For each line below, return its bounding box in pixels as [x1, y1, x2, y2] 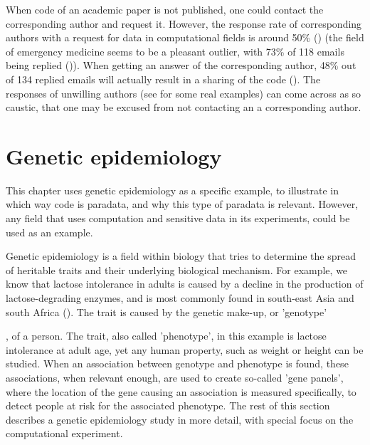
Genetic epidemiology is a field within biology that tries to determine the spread [6, 248, 356, 263]
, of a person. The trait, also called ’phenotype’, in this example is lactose [6, 328, 327, 343]
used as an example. [6, 224, 93, 239]
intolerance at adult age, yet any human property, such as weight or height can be [6, 342, 364, 357]
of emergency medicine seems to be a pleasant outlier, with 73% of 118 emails [6, 43, 344, 58]
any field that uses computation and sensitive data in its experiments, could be [6, 211, 350, 226]
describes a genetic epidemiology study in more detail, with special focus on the [6, 412, 354, 426]
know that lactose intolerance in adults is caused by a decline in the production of [6, 276, 364, 291]
